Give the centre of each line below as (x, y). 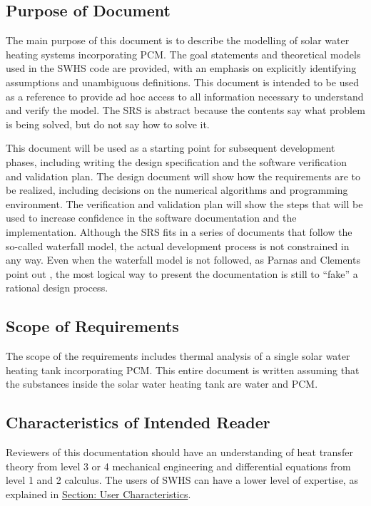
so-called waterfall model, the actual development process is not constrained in (178, 246)
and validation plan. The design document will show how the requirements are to (183, 176)
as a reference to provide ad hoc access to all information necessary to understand (185, 96)
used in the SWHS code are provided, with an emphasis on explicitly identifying (181, 68)
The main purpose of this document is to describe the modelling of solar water (178, 40)
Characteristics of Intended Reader (138, 422)
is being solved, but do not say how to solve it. (108, 124)
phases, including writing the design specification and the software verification (177, 161)
